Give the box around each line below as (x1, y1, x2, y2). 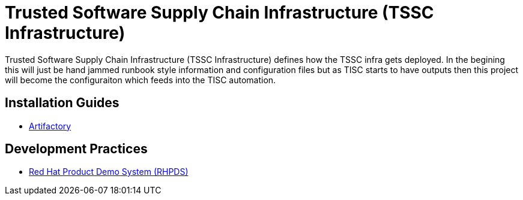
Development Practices (5, 141, 148, 157)
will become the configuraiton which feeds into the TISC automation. (5, 74, 276, 85)
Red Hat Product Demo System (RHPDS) (29, 166, 189, 177)
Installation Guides (5, 95, 119, 111)
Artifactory (29, 120, 71, 131)
